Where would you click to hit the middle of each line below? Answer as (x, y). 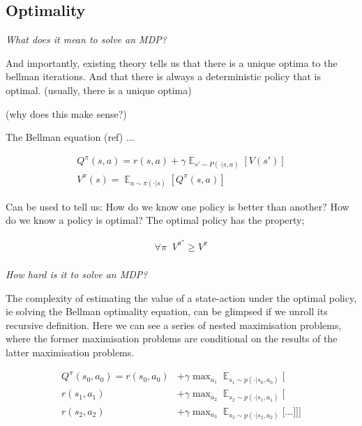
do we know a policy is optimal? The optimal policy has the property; (155, 220)
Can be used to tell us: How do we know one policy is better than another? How (178, 206)
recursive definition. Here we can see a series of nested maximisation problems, (174, 325)
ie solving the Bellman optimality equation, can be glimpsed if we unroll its (167, 311)
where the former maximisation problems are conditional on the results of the (172, 338)
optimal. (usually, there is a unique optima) (99, 90)
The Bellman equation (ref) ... (70, 137)
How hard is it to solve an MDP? (77, 274)
